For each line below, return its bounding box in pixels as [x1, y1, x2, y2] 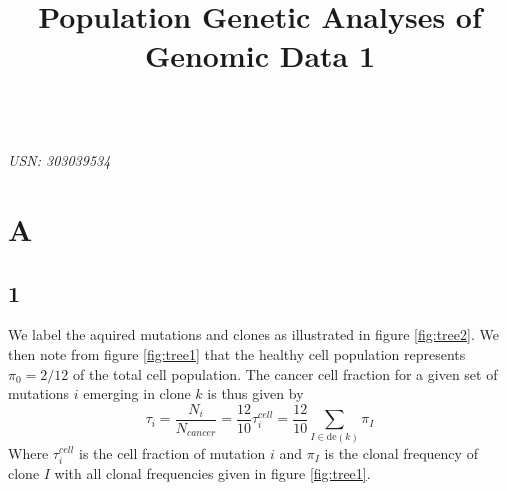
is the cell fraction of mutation [79, 442, 266, 463]
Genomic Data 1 [144, 35, 376, 76]
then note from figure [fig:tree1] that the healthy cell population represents [8, 343, 466, 364]
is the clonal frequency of [324, 442, 478, 463]
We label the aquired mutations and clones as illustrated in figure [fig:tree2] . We [8, 324, 499, 345]
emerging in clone [83, 383, 191, 404]
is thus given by [207, 383, 304, 404]
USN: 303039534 [8, 150, 111, 171]
